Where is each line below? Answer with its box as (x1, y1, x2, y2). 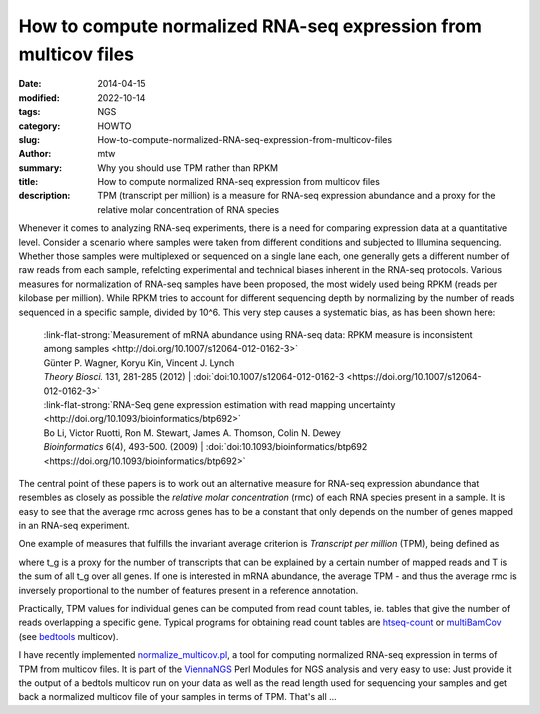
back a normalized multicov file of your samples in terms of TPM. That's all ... (18, 691, 337, 703)
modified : (18, 91, 60, 104)
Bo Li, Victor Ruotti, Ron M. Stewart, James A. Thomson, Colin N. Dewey (43, 426, 342, 439)
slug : (18, 133, 40, 145)
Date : (18, 78, 42, 90)
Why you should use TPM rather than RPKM (97, 161, 279, 174)
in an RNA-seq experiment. (18, 520, 130, 532)
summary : (18, 161, 63, 174)
